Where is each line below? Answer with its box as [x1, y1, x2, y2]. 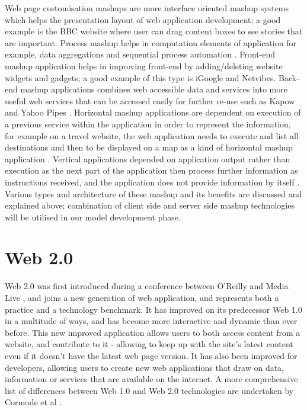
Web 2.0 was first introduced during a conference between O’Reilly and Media [5, 280, 289, 292]
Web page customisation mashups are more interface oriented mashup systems [5, 2, 289, 14]
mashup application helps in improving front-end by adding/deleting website [5, 59, 283, 72]
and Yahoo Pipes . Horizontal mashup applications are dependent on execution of [5, 106, 301, 118]
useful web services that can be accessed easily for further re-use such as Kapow [5, 94, 295, 107]
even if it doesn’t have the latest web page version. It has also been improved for [5, 349, 298, 361]
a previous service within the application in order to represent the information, [5, 117, 291, 130]
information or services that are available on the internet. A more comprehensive [5, 373, 298, 385]
